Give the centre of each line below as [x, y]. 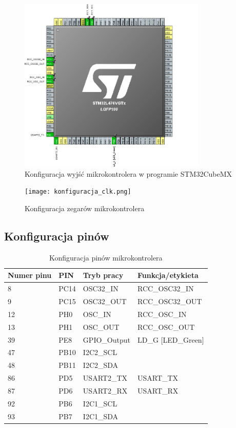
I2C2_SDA [101, 365]
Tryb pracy [103, 275]
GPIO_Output [106, 339]
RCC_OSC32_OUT [170, 301]
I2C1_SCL [100, 403]
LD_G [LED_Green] [171, 339]
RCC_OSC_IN [162, 314]
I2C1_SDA [101, 416]
